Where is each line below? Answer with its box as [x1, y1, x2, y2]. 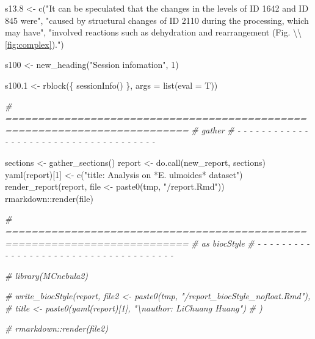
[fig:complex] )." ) [5, 37, 64, 50]
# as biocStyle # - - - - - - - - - [191, 236, 310, 249]
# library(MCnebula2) [5, 269, 89, 281]
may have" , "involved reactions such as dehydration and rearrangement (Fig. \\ [5, 26, 302, 39]
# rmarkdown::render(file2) [5, 322, 108, 335]
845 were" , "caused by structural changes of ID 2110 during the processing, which [5, 13, 309, 26]
